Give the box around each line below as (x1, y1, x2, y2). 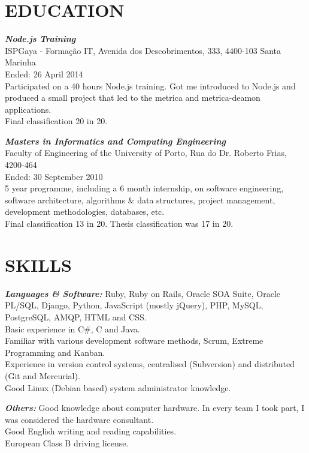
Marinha (5, 56, 36, 68)
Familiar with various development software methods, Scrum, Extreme (5, 334, 263, 347)
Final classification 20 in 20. (5, 115, 108, 127)
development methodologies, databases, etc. (5, 205, 165, 218)
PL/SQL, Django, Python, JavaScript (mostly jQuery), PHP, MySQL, (5, 299, 263, 311)
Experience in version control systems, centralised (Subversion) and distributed (5, 358, 295, 370)
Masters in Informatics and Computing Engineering (5, 134, 226, 147)
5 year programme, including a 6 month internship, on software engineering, (5, 182, 284, 194)
